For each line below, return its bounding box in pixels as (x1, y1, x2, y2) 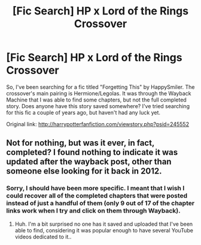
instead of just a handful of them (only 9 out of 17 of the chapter (6, 199, 195, 208)
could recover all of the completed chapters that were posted (6, 192, 188, 200)
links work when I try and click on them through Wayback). (6, 207, 181, 215)
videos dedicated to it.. (14, 233, 72, 240)
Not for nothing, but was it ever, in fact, (6, 138, 154, 148)
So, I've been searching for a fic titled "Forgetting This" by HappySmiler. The (6, 83, 195, 91)
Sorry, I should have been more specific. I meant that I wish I (6, 184, 185, 193)
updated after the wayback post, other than (6, 157, 172, 167)
